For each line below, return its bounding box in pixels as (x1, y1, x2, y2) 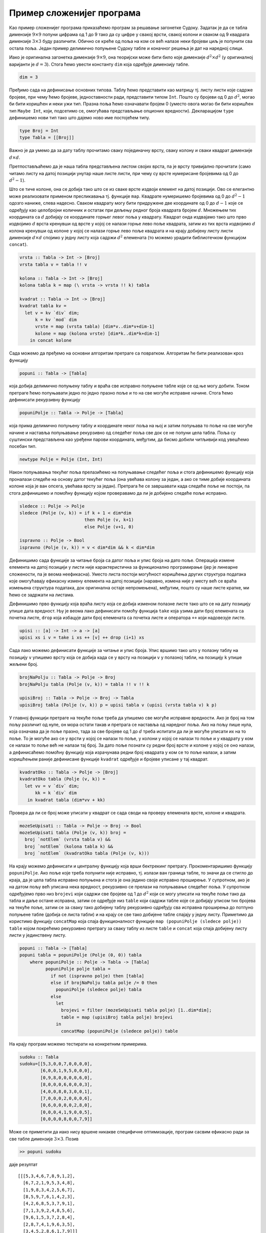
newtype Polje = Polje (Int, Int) (19, 457, 103, 462)
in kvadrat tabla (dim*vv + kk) (27, 797, 105, 802)
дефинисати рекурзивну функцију (9, 397, 81, 403)
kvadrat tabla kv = (19, 303, 66, 309)
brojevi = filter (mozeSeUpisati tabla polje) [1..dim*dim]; (61, 1008, 212, 1013)
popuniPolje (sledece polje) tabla (56, 987, 142, 992)
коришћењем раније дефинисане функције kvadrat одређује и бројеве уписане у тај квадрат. (9, 756, 209, 762)
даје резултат (9, 1161, 38, 1167)
